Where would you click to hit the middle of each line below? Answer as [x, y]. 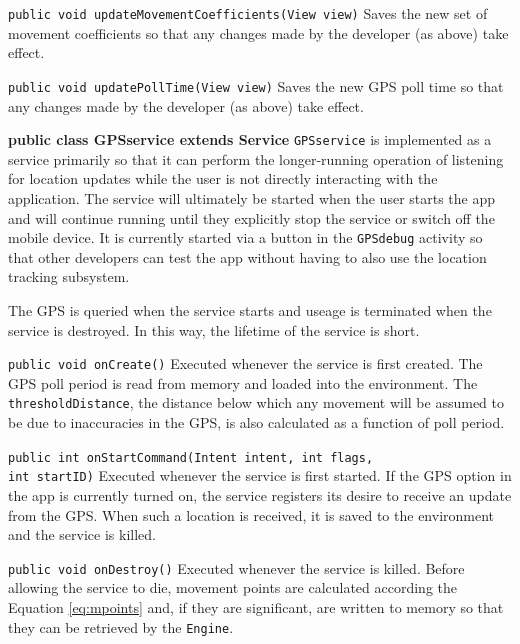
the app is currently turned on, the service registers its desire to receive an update [260, 494]
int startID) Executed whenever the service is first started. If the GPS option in [260, 475]
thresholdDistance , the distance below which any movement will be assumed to [256, 402]
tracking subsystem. [69, 276]
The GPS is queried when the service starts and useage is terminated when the [250, 309]
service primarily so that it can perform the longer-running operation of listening [256, 158]
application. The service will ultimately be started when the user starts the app [252, 197]
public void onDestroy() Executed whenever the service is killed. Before [236, 567]
